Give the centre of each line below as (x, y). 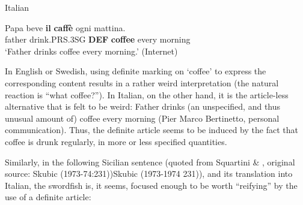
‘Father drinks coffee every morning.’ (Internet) (91, 51)
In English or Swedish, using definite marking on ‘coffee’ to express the (136, 71)
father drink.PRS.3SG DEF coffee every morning (98, 39)
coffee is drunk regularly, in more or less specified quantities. (116, 141)
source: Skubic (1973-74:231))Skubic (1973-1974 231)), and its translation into (149, 174)
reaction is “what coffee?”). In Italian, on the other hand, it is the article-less (147, 94)
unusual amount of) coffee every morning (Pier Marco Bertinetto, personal (142, 118)
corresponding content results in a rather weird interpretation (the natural (142, 82)
